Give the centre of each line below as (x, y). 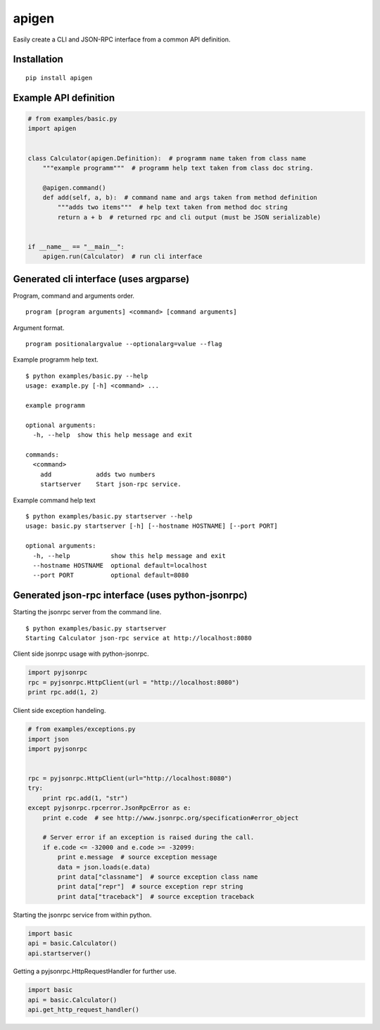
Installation (38, 59)
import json (49, 739)
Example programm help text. (56, 360)
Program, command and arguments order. (74, 295)
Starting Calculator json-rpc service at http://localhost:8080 (139, 638)
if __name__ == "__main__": (76, 247)
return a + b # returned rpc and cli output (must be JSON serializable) (189, 217)
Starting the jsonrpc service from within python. (82, 915)
